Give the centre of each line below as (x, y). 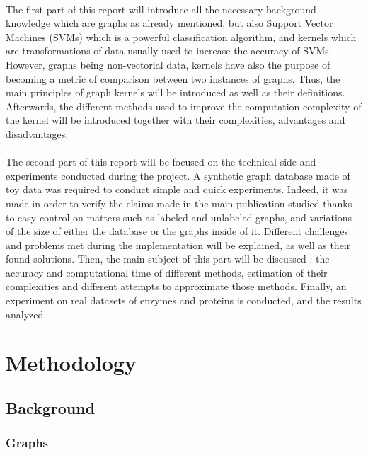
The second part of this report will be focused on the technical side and (161, 162)
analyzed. (26, 314)
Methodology (71, 363)
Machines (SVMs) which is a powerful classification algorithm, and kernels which (181, 36)
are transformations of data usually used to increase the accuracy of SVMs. (169, 51)
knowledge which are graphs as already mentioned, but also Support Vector (169, 23)
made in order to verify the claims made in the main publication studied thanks (179, 203)
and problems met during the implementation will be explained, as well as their (178, 244)
